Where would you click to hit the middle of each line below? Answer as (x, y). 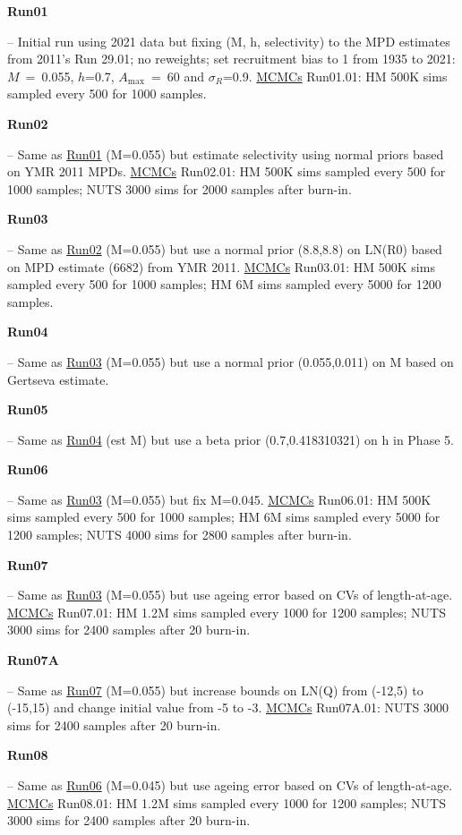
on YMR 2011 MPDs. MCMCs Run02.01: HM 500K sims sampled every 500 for (227, 171)
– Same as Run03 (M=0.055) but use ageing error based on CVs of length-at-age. (230, 595)
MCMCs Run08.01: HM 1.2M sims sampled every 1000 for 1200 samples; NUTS (227, 802)
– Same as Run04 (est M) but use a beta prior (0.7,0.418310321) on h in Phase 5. (231, 439)
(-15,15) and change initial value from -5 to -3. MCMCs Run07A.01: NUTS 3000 (228, 707)
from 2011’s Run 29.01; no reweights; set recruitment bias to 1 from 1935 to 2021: (231, 59)
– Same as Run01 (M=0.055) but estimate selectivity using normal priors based (226, 153)
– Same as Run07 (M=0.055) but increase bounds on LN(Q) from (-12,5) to (215, 690)
